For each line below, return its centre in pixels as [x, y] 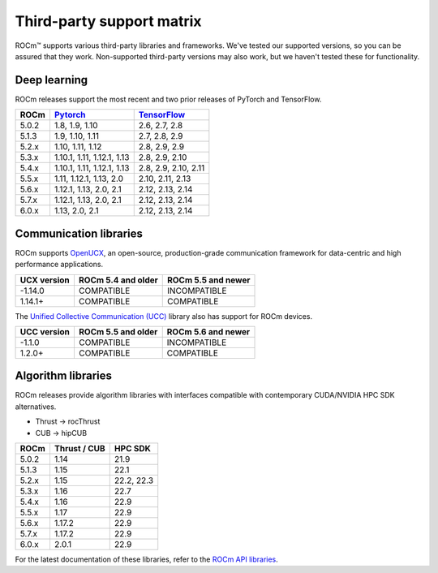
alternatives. [36, 407]
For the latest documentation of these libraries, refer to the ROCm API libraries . [147, 559]
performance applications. [59, 265]
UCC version [45, 331]
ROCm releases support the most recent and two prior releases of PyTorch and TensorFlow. [168, 99]
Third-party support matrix [108, 21]
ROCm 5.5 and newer [209, 280]
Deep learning [52, 80]
